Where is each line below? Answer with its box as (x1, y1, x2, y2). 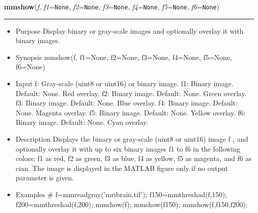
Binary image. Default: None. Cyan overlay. (15, 117, 148, 127)
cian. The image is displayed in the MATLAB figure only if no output (15, 162, 228, 173)
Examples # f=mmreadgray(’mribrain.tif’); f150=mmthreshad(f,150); (15, 189, 227, 199)
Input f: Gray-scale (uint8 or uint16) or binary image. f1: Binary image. (15, 78, 234, 89)
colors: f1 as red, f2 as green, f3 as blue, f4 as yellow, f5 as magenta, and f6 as (15, 153, 252, 163)
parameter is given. (15, 172, 74, 183)
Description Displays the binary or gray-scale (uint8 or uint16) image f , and (15, 134, 249, 144)
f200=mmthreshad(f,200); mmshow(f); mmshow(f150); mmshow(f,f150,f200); (15, 199, 248, 209)
